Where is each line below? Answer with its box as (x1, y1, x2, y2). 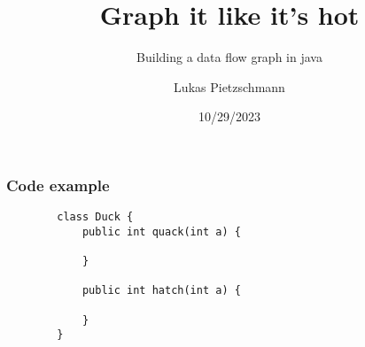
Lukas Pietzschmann (174, 77, 285, 96)
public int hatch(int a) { (82, 284, 241, 297)
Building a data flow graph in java (136, 48, 322, 66)
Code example (6, 173, 110, 196)
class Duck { (57, 211, 134, 224)
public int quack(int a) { (82, 225, 241, 238)
